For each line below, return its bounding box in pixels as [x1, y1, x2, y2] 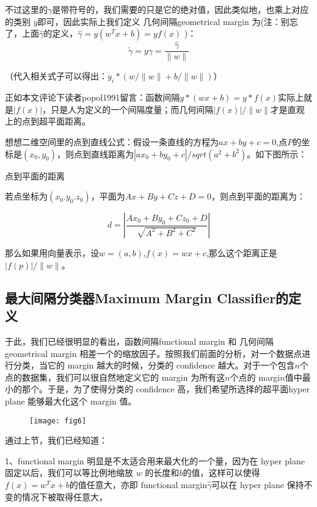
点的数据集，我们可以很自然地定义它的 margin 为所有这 [5, 370, 225, 383]
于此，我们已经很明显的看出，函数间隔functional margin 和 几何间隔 [5, 335, 274, 348]
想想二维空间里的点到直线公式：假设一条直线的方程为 [5, 135, 219, 148]
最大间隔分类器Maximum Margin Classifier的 [5, 288, 289, 307]
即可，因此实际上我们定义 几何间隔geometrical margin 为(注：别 [37, 15, 290, 27]
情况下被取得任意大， [21, 490, 107, 503]
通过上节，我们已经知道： [5, 434, 107, 447]
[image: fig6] [29, 416, 87, 425]
